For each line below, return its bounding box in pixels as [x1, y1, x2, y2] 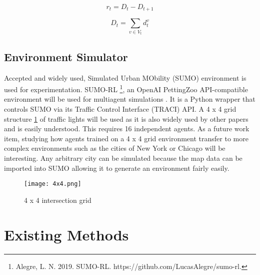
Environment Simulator [4, 49, 128, 64]
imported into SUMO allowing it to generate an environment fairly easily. [4, 162, 229, 173]
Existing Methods [4, 224, 129, 244]
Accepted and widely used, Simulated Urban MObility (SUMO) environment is [4, 72, 246, 83]
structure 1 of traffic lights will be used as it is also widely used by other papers [4, 113, 248, 124]
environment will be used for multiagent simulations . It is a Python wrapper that [4, 94, 255, 104]
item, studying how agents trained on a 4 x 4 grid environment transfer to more [4, 133, 248, 143]
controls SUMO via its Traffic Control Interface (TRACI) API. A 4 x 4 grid [4, 104, 236, 114]
